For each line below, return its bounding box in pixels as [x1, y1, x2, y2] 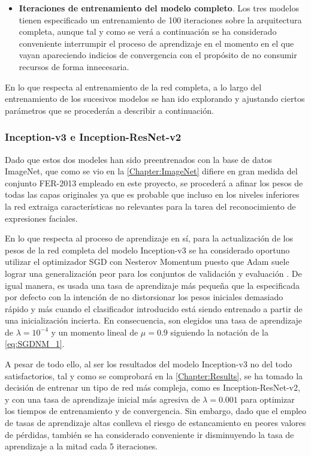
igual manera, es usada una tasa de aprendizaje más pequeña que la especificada [5, 279, 300, 291]
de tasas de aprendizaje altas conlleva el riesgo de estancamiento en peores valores [5, 416, 306, 429]
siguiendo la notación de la [170, 325, 268, 338]
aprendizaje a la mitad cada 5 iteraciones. [5, 440, 158, 452]
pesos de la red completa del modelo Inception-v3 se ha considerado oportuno [5, 243, 290, 256]
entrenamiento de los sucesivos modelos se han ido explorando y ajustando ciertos [5, 92, 305, 105]
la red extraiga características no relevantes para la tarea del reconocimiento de [5, 200, 296, 212]
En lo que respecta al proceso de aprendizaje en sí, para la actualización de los [5, 232, 293, 244]
